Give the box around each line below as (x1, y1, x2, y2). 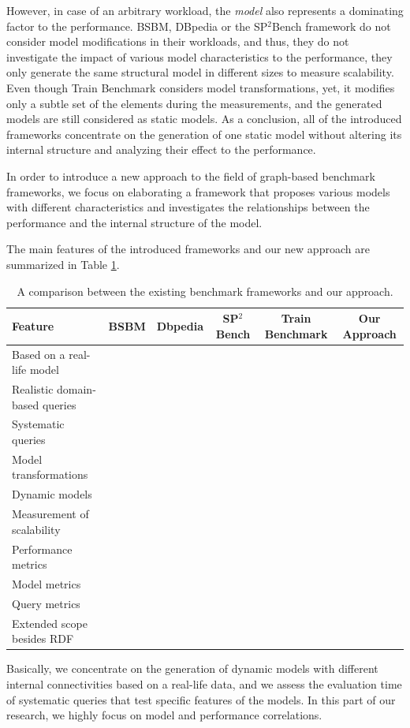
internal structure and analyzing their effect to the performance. (6, 141, 316, 158)
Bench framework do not (272, 17, 391, 34)
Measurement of (12, 506, 89, 522)
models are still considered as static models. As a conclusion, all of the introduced (6, 110, 402, 127)
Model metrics (12, 576, 81, 592)
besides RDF (12, 630, 74, 647)
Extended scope (12, 614, 88, 631)
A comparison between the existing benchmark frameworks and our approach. (17, 282, 393, 299)
